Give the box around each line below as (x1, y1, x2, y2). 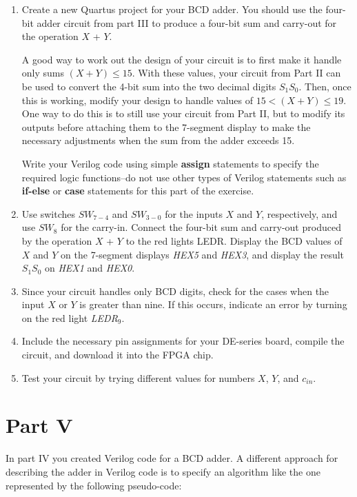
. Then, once (298, 79, 351, 93)
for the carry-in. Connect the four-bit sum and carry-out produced (61, 220, 341, 234)
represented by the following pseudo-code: (6, 478, 182, 492)
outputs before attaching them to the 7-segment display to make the (21, 119, 311, 134)
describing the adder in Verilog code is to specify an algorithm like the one (6, 464, 320, 478)
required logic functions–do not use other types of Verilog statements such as (21, 170, 347, 184)
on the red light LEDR (21, 310, 118, 325)
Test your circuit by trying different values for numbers (21, 370, 255, 385)
